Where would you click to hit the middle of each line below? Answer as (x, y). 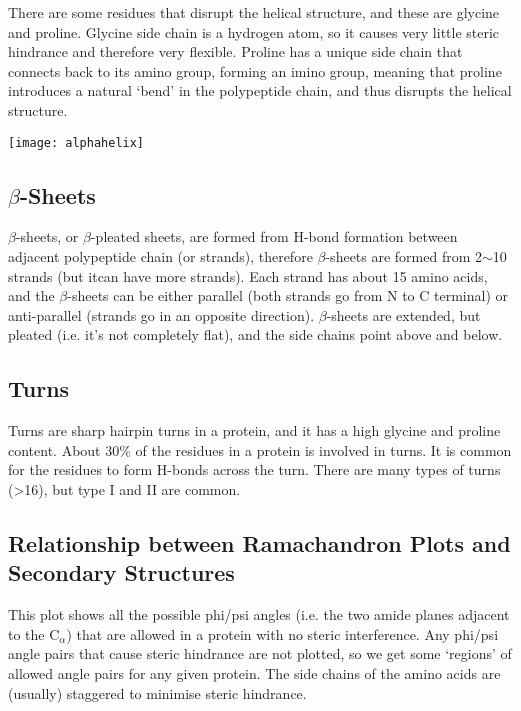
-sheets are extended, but (403, 314)
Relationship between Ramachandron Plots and (259, 542)
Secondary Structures (121, 572)
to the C (34, 633)
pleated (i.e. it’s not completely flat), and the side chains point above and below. (255, 334)
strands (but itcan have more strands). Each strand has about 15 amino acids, (248, 275)
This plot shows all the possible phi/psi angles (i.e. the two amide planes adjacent (259, 614)
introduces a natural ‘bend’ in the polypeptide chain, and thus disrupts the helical (260, 90)
